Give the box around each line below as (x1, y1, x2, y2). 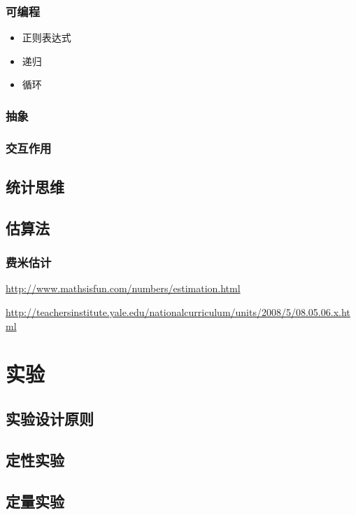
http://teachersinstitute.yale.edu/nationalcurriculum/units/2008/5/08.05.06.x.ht (6, 305, 350, 320)
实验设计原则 (6, 408, 94, 430)
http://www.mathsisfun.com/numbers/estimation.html (6, 281, 241, 296)
